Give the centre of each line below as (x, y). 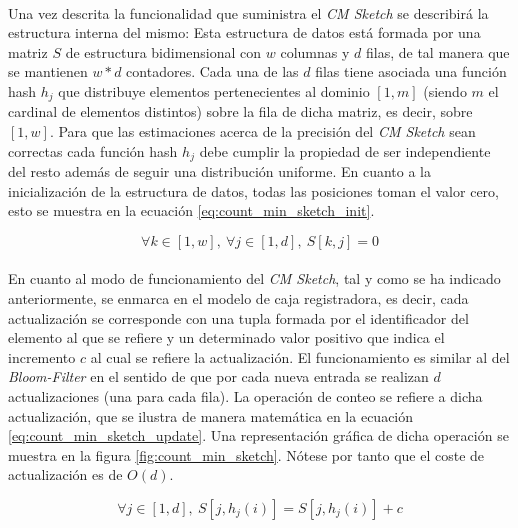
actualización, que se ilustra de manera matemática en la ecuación (211, 415)
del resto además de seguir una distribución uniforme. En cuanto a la (220, 171)
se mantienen (48, 71)
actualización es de (65, 474)
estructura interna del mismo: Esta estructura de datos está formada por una (244, 32)
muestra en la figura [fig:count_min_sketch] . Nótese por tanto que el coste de (246, 454)
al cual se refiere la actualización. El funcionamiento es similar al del (300, 356)
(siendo (445, 90)
